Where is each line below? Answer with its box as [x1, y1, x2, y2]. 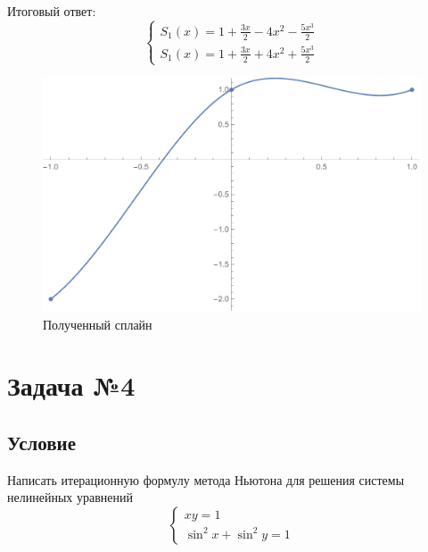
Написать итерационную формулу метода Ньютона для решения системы [7, 470, 405, 489]
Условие [7, 428, 76, 456]
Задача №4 [7, 367, 136, 404]
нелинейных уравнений [7, 488, 133, 506]
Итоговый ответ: [7, 2, 96, 20]
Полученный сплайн [43, 314, 152, 333]
